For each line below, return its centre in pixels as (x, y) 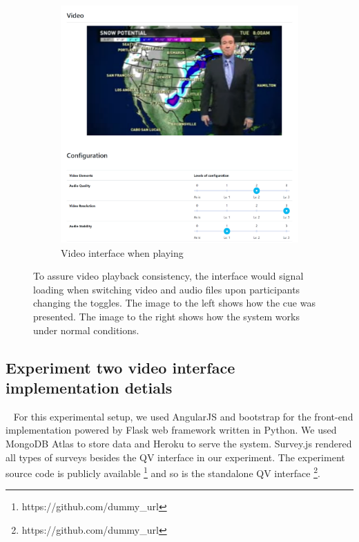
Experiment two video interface (120, 367)
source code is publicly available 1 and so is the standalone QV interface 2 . (163, 472)
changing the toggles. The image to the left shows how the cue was (174, 303)
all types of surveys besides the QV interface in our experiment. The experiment (175, 457)
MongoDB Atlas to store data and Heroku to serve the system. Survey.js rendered (179, 443)
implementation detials (89, 387)
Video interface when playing (122, 252)
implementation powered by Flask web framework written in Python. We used (171, 430)
